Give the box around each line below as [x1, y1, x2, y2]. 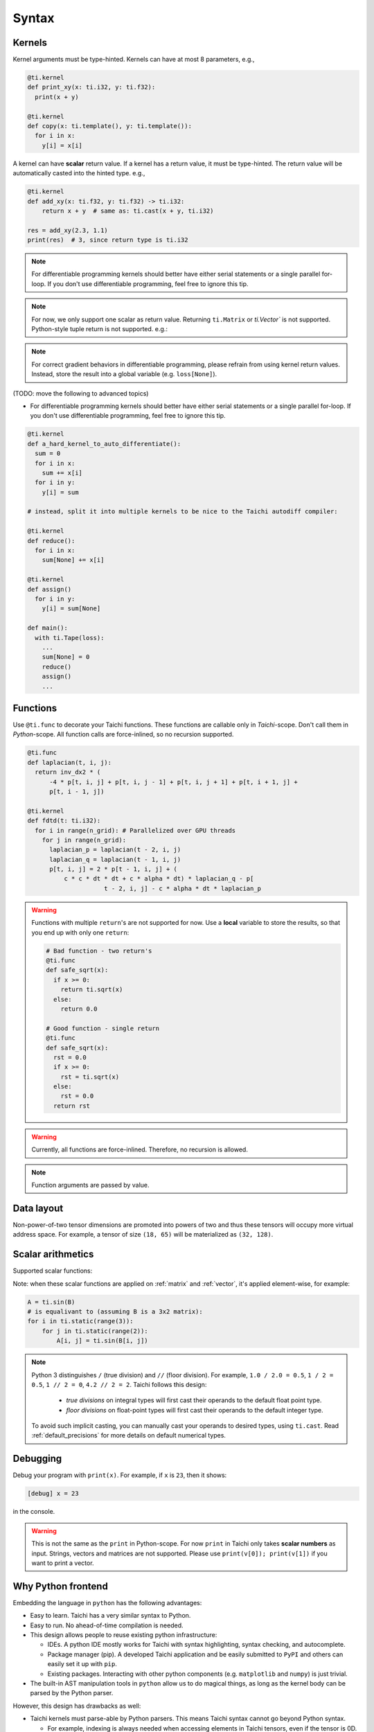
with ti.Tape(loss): [35, 634, 105, 642]
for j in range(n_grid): [42, 836, 127, 844]
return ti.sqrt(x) [60, 986, 123, 993]
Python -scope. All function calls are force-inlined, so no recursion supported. [12, 730, 234, 739]
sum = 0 [35, 450, 61, 457]
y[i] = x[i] [42, 141, 83, 149]
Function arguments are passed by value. [31, 1181, 150, 1190]
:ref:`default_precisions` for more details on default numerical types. [31, 1431, 226, 1440]
